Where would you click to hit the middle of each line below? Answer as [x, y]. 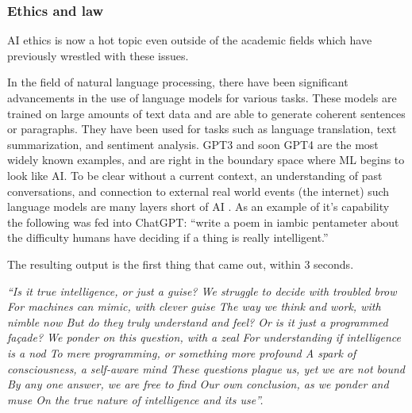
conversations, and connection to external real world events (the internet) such [198, 191]
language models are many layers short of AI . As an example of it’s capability [198, 206]
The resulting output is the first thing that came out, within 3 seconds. [181, 264]
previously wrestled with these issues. [98, 55]
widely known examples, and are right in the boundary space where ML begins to [206, 160]
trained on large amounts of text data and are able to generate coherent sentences [206, 113]
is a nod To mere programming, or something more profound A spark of [182, 352]
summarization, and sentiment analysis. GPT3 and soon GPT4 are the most [193, 144]
